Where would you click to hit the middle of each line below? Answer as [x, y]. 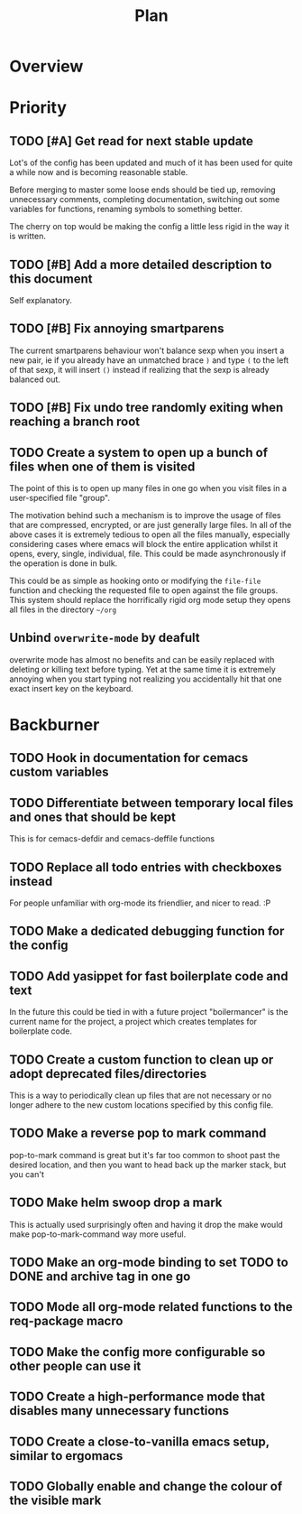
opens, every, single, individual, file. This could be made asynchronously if [148, 554]
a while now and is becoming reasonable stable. [99, 172]
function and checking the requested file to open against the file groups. [144, 590]
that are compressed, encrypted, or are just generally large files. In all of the [151, 525]
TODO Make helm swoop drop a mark [116, 1203]
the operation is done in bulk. [64, 563]
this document [51, 279]
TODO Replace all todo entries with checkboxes [146, 867]
